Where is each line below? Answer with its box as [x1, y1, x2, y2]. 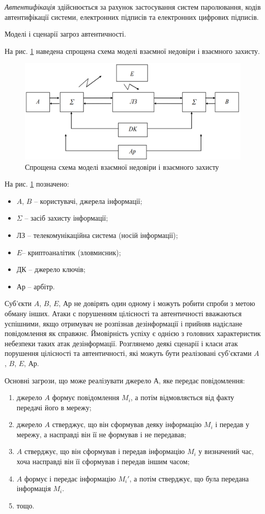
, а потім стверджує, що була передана [129, 473, 249, 483]
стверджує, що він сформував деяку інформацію [52, 419, 202, 430]
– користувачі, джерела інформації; [34, 195, 142, 206]
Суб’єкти [5, 298, 32, 309]
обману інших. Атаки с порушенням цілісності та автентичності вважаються [5, 308, 242, 318]
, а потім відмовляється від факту [130, 392, 234, 403]
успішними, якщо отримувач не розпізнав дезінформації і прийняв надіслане [5, 318, 243, 328]
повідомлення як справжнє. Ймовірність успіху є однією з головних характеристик [5, 328, 261, 339]
